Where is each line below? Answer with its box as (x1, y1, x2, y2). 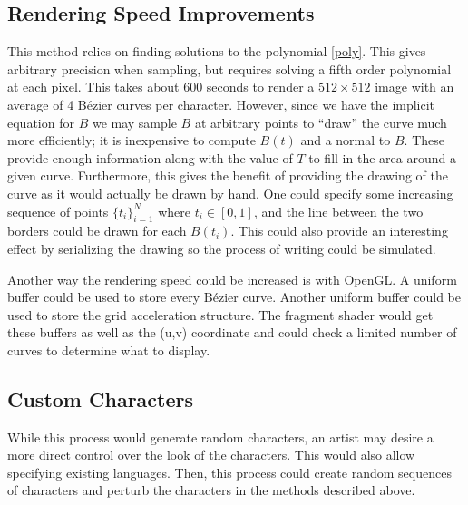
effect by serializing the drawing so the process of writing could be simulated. (7, 238, 436, 257)
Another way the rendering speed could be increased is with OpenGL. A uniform (7, 269, 457, 288)
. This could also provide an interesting (230, 221, 448, 240)
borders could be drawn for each (7, 221, 187, 240)
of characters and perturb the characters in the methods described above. (7, 481, 415, 500)
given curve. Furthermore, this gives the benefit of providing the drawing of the (7, 166, 448, 185)
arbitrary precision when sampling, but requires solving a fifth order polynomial (7, 59, 452, 78)
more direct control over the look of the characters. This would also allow (7, 445, 415, 464)
